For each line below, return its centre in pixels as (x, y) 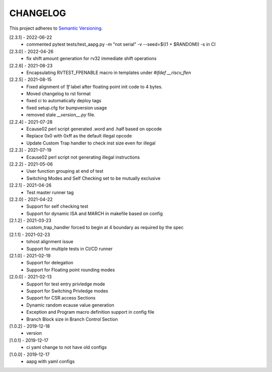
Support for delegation (50, 263)
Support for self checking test (57, 206)
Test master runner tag (50, 192)
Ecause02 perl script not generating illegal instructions (83, 157)
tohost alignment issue (50, 242)
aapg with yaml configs (51, 361)
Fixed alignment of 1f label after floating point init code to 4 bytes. (95, 87)
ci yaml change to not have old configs (66, 347)
